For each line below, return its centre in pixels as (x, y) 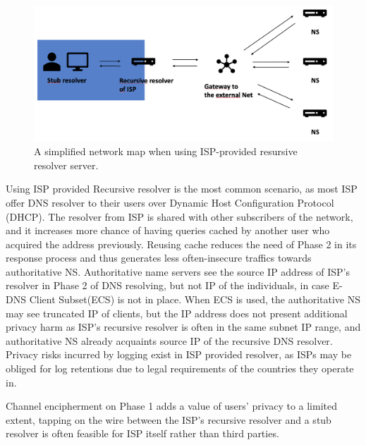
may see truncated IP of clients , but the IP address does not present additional (177, 313)
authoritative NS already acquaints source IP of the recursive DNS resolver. (169, 340)
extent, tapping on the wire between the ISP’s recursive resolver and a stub (169, 419)
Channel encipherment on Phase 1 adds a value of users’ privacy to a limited (171, 406)
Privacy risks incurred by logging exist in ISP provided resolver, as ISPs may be (179, 354)
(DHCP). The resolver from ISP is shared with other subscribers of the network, (179, 216)
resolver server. (66, 165)
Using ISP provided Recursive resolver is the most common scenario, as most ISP (182, 189)
